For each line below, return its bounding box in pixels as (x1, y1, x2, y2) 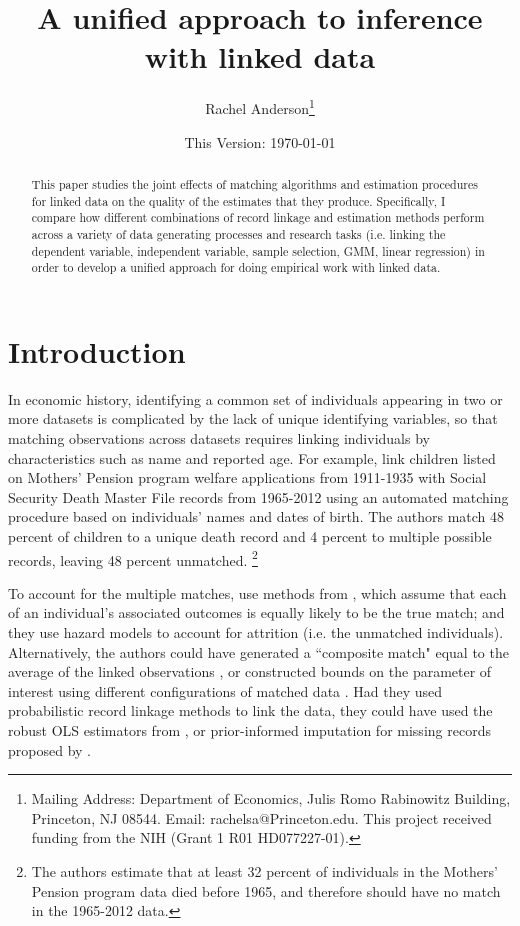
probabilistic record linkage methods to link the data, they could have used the (8, 700, 493, 721)
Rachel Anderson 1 (205, 95, 315, 118)
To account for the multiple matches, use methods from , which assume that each (8, 582, 507, 603)
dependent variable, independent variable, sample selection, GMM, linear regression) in (31, 242, 485, 259)
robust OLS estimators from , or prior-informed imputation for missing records (8, 719, 491, 740)
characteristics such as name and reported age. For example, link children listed (8, 447, 496, 468)
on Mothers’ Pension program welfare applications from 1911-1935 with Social (8, 467, 487, 488)
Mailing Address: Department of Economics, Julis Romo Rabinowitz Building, (31, 788, 511, 809)
